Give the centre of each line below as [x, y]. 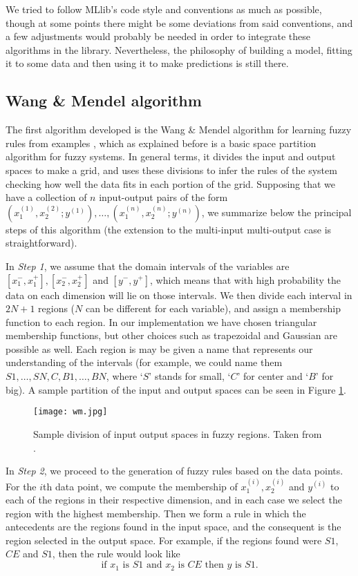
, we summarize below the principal [276, 212]
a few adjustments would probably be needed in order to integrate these [158, 36]
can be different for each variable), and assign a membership [213, 308]
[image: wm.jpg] [70, 412]
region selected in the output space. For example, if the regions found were [164, 540]
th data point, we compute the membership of [140, 486]
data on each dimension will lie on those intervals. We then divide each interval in [179, 295]
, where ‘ [124, 376]
